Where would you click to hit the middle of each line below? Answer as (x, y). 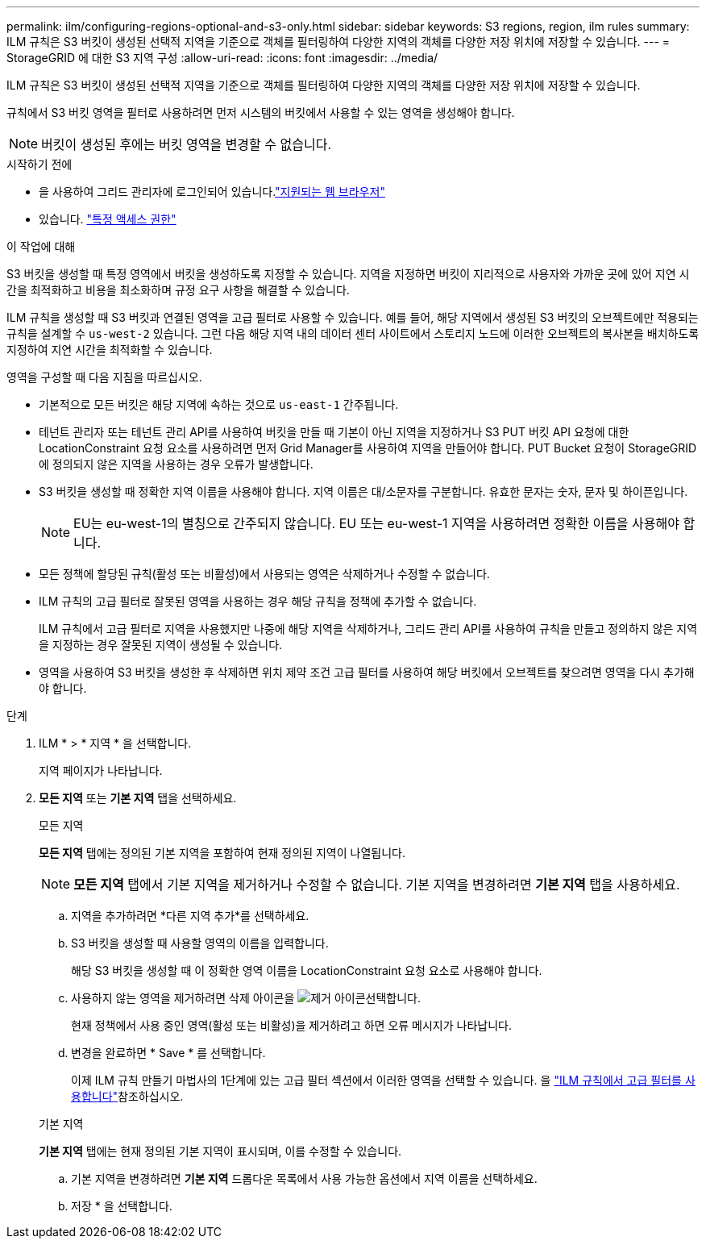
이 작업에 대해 (41, 246)
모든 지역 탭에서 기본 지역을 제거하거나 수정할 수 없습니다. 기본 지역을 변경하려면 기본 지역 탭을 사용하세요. (377, 885)
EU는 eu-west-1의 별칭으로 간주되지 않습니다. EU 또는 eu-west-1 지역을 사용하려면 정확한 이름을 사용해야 (376, 523)
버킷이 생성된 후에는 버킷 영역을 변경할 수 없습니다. (187, 144)
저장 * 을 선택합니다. (122, 1206)
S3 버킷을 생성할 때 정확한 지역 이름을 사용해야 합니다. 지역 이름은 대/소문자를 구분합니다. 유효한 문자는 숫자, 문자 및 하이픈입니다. (363, 491)
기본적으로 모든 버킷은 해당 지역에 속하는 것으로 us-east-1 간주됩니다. (219, 404)
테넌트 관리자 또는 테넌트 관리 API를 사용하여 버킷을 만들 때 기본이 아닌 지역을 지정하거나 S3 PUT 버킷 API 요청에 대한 (334, 432)
